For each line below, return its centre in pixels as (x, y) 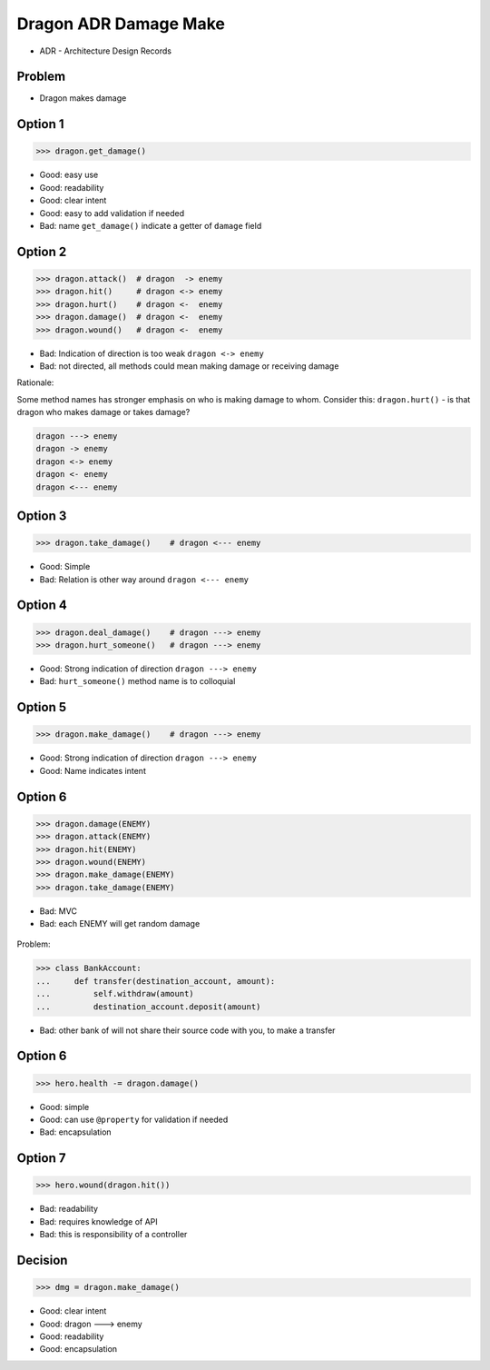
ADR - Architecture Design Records (106, 51)
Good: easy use (69, 175)
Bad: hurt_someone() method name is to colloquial (137, 681)
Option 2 (42, 251)
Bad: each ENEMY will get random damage (120, 924)
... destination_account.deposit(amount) (148, 1007)
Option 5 (42, 707)
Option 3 (42, 516)
